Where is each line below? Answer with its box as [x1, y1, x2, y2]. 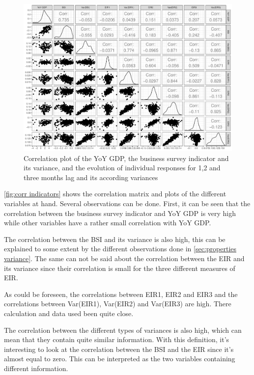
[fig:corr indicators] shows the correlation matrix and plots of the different [4, 188, 226, 199]
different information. [4, 363, 68, 373]
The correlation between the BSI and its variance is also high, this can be [4, 234, 226, 244]
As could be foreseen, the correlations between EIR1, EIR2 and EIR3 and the [4, 289, 238, 299]
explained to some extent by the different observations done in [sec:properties [4, 243, 237, 254]
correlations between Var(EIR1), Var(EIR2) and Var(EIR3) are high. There [4, 298, 231, 309]
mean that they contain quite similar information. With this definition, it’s [4, 334, 229, 345]
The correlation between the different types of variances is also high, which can [4, 324, 242, 335]
